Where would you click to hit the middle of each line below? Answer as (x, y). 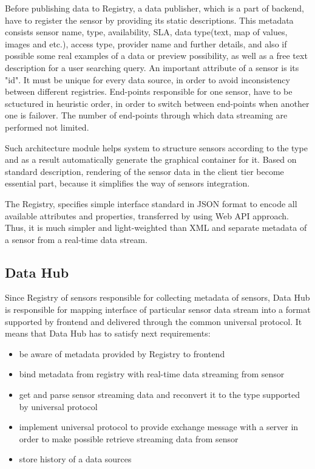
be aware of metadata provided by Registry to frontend (122, 353)
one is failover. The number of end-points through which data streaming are (146, 115)
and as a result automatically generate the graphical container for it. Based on (151, 159)
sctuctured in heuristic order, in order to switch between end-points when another (157, 103)
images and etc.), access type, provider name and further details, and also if (146, 43)
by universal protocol (58, 406)
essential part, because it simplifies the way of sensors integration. (127, 183)
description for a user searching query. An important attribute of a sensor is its (152, 67)
